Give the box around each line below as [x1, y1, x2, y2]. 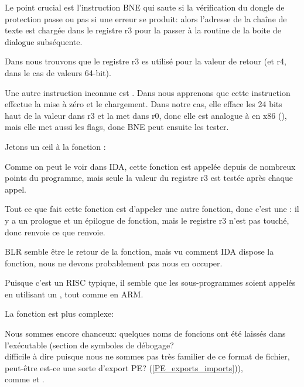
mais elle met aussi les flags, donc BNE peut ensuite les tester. [5, 121, 229, 133]
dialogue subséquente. [5, 35, 83, 47]
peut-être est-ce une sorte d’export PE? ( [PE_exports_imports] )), [5, 361, 243, 374]
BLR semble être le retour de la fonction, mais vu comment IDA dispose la [5, 245, 274, 258]
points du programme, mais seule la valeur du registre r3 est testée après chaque [5, 172, 293, 184]
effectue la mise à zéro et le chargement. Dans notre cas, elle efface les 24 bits [5, 98, 282, 110]
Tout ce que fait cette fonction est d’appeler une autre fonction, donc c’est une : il [5, 203, 299, 215]
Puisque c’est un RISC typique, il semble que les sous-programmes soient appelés [5, 276, 296, 289]
